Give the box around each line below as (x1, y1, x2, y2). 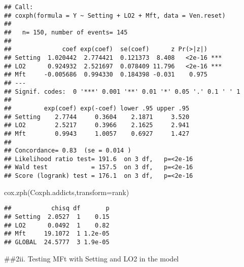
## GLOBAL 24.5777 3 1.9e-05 (4, 239, 110, 246)
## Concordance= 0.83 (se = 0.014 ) (4, 147, 131, 155)
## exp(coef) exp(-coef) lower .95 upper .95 (4, 104, 190, 112)
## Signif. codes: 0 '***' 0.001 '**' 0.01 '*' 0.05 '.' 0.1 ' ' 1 (4, 88, 240, 95)
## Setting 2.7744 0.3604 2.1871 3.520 (4, 113, 190, 121)
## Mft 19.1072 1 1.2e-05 (4, 230, 110, 238)
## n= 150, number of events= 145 (4, 28, 128, 36)
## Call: (4, 4, 33, 11)
